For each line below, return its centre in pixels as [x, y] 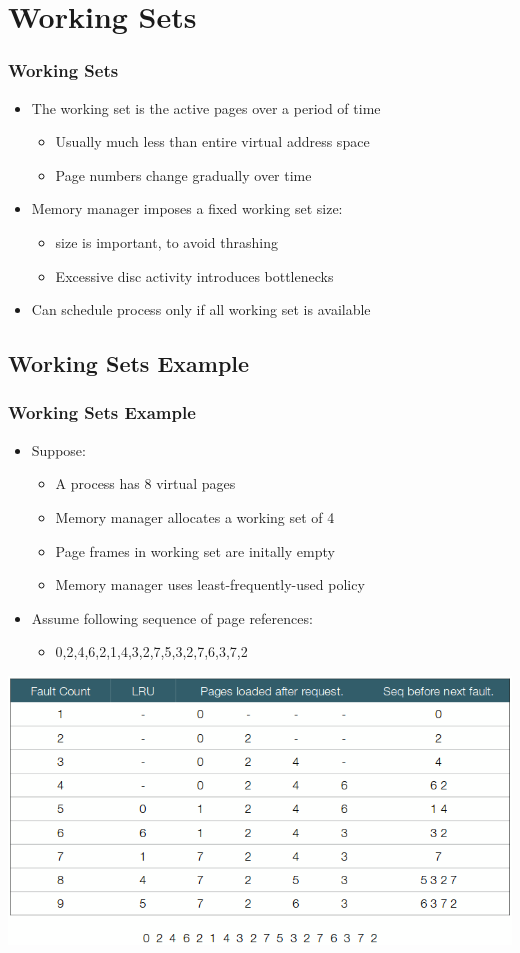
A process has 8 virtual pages [145, 483]
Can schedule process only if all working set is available [201, 309]
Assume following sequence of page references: [172, 617]
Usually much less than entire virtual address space [212, 141]
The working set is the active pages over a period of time [206, 107]
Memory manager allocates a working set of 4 [195, 516]
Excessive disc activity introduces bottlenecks [194, 275]
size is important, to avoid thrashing [166, 241]
